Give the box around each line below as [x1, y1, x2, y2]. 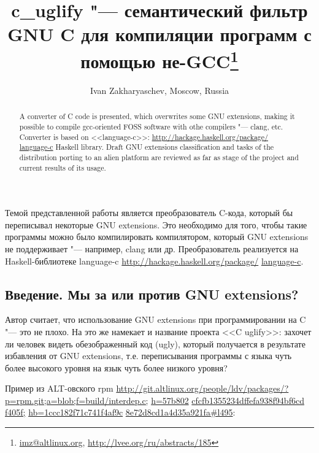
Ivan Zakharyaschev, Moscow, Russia [90, 83, 229, 96]
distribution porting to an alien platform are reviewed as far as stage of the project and [19, 152, 299, 162]
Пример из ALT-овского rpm [5, 382, 113, 395]
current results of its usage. [19, 162, 106, 172]
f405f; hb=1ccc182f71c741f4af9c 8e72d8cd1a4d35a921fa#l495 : [5, 406, 236, 419]
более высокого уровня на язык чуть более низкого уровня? [5, 361, 228, 374]
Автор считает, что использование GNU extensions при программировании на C [5, 313, 306, 326]
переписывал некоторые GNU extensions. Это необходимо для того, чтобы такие [5, 218, 307, 231]
